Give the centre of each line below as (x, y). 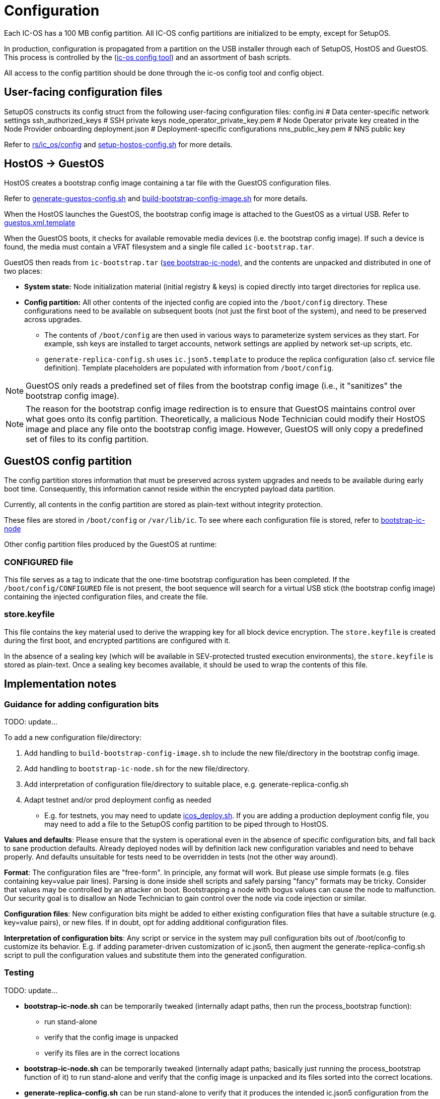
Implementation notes (60, 684)
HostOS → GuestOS (54, 164)
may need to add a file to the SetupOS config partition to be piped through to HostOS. (186, 824)
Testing (19, 973)
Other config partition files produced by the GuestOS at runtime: (111, 544)
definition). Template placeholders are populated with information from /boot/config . (189, 368)
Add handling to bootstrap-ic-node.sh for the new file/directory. (137, 769)
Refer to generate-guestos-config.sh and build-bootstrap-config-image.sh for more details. (156, 199)
